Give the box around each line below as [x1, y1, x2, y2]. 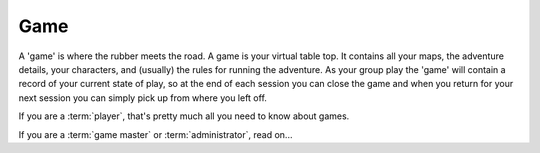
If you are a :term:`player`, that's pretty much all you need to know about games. [18, 110, 350, 122]
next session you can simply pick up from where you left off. [18, 91, 267, 104]
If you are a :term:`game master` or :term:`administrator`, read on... [18, 128, 293, 140]
